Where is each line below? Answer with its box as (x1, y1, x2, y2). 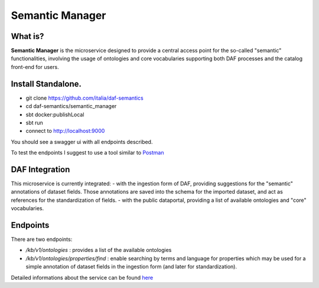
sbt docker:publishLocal (25, 111, 84, 118)
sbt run (25, 119, 44, 126)
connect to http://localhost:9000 (25, 127, 105, 135)
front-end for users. (11, 63, 59, 70)
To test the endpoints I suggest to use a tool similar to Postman (11, 149, 164, 156)
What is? (11, 31, 44, 41)
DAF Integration (11, 164, 70, 174)
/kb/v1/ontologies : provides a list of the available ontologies (25, 247, 172, 254)
